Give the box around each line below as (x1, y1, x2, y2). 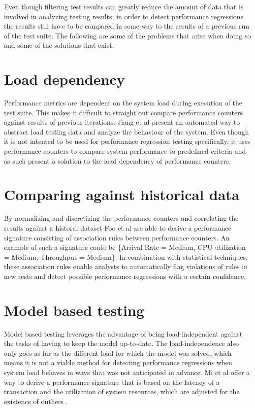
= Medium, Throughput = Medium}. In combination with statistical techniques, (4, 251, 248, 262)
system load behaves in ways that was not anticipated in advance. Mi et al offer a (4, 367, 250, 377)
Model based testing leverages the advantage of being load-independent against (4, 328, 243, 339)
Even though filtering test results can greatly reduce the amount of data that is (4, 1, 244, 11)
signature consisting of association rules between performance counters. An (4, 232, 230, 242)
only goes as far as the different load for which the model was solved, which (4, 347, 232, 358)
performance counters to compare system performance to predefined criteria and (4, 146, 246, 156)
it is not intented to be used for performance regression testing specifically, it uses (4, 136, 251, 146)
